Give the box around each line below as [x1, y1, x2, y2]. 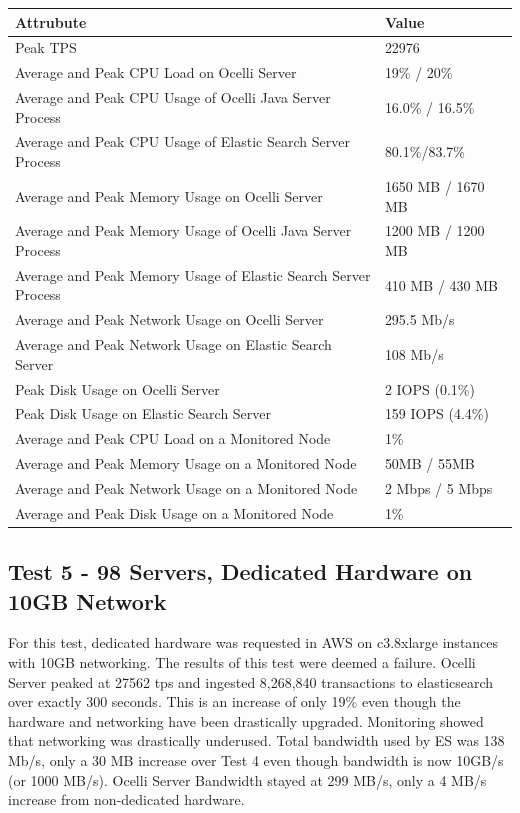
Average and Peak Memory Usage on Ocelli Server [15, 185, 323, 206]
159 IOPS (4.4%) [384, 403, 489, 424]
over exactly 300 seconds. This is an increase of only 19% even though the [8, 691, 461, 712]
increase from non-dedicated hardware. [8, 789, 245, 810]
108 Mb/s [384, 343, 444, 364]
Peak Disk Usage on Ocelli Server [15, 378, 220, 399]
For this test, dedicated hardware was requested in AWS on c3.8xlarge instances [8, 632, 499, 653]
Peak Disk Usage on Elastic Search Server [15, 403, 272, 424]
